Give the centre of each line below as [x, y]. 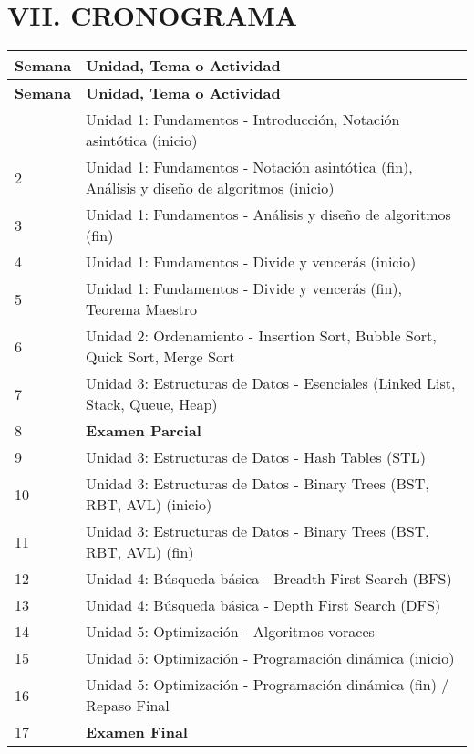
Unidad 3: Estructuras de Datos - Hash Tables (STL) [256, 457]
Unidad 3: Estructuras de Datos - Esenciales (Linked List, [271, 383]
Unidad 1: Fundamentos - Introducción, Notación [243, 120]
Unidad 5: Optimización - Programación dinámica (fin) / [268, 685]
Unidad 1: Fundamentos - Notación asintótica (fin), [249, 167]
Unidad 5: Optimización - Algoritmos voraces [230, 632]
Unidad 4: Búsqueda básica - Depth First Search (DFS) [263, 605]
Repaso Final [128, 706]
